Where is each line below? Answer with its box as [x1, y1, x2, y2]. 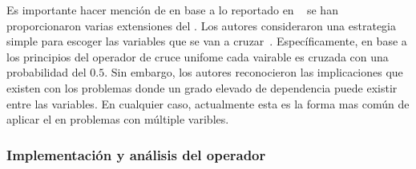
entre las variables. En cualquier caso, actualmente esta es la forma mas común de [6, 95, 410, 112]
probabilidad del [6, 64, 87, 81]
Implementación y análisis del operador [6, 144, 266, 164]
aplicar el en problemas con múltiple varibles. [6, 111, 229, 128]
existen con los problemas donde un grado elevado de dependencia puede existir [6, 79, 398, 96]
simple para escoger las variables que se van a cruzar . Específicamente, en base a [6, 33, 407, 49]
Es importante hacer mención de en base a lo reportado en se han [6, 2, 338, 18]
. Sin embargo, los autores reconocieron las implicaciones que [104, 64, 403, 81]
